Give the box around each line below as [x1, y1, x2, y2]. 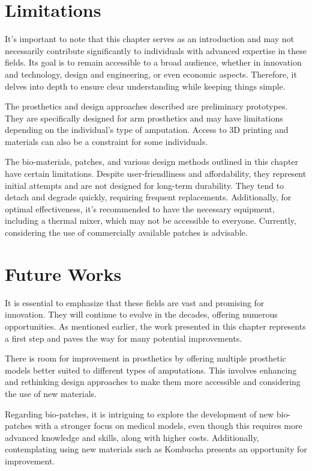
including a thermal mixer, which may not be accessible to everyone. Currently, [5, 214, 296, 227]
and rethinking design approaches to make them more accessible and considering [5, 375, 301, 388]
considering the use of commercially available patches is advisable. [5, 226, 248, 239]
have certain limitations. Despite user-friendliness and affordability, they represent [5, 167, 307, 180]
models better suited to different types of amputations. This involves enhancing [5, 363, 297, 376]
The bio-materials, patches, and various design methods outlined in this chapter [5, 155, 299, 168]
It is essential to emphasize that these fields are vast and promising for [5, 296, 265, 309]
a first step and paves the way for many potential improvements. [5, 331, 242, 344]
